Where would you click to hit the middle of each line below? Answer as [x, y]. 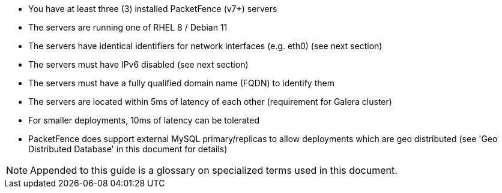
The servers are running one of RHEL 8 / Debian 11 [128, 27]
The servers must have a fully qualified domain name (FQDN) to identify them [181, 83]
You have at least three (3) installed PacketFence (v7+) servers [153, 9]
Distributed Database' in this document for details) [128, 149]
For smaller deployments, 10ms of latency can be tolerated [144, 120]
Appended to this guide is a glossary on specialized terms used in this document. [214, 170]
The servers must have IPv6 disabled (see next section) [138, 64]
